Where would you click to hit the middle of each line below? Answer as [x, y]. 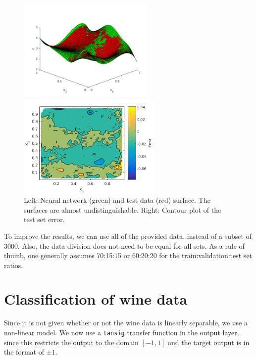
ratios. [14, 265]
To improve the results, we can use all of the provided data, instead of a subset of [128, 236]
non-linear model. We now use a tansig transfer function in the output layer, [122, 332]
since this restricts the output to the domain [71, 342]
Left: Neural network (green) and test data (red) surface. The [117, 200]
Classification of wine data [96, 299]
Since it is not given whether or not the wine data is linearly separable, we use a [126, 323]
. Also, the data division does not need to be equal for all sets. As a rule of [131, 246]
